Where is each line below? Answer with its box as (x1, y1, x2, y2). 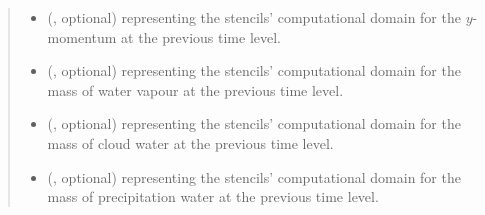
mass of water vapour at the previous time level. (47, 79, 344, 100)
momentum (47, 26, 117, 47)
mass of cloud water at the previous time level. (47, 132, 334, 153)
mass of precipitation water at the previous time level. (47, 186, 379, 207)
